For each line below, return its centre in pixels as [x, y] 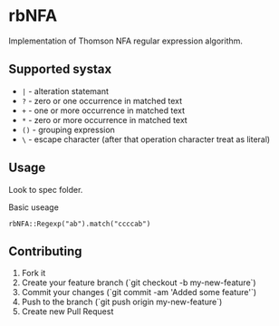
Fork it [34, 273]
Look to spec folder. [46, 189]
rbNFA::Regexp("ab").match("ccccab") [80, 224]
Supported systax [60, 69]
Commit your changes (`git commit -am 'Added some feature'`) [139, 292]
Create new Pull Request [67, 312]
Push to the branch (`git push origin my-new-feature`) [122, 302]
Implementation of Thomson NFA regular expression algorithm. [126, 41]
